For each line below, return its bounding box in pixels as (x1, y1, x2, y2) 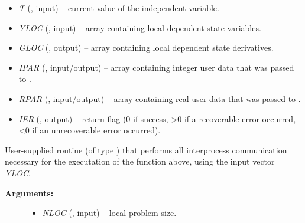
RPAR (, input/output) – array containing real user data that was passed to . (18, 92, 301, 104)
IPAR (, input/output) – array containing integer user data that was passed (18, 61, 294, 73)
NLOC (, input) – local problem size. (42, 206, 177, 219)
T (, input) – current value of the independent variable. (18, 2, 219, 14)
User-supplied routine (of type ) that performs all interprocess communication (5, 143, 287, 156)
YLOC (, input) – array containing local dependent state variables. (18, 21, 261, 34)
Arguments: (5, 186, 54, 199)
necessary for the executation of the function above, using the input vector (5, 155, 275, 168)
